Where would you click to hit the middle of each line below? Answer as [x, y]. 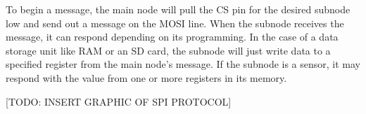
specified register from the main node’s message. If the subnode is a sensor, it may [183, 64]
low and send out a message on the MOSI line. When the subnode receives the [175, 23]
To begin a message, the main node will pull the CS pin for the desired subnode [178, 9]
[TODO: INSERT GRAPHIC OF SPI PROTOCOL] [119, 101]
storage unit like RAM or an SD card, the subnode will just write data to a [168, 50]
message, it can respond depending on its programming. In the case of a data [172, 37]
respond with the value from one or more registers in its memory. [146, 77]
